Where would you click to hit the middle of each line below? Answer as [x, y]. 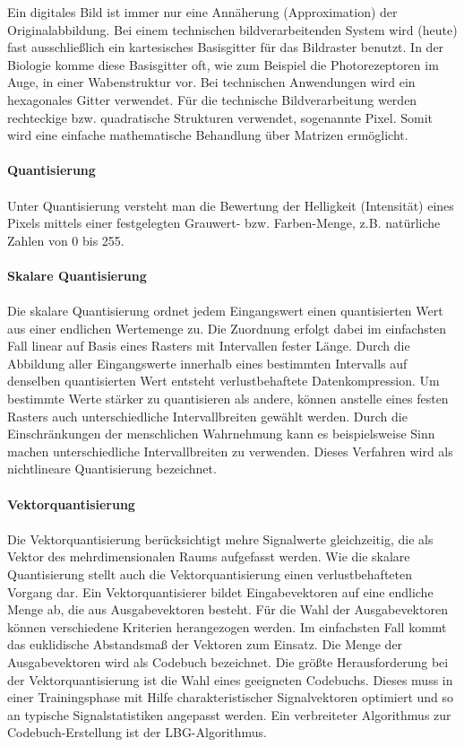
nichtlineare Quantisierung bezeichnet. [112, 469]
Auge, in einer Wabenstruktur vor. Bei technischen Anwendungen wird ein [211, 82]
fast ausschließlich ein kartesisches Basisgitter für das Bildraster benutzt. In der [226, 47]
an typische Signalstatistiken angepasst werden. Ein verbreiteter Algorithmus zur [229, 714]
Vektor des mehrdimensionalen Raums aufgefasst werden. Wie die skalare [209, 556]
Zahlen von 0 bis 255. [66, 240]
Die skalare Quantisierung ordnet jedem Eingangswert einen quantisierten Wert [225, 311]
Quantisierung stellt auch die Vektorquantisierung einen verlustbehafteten [210, 574]
